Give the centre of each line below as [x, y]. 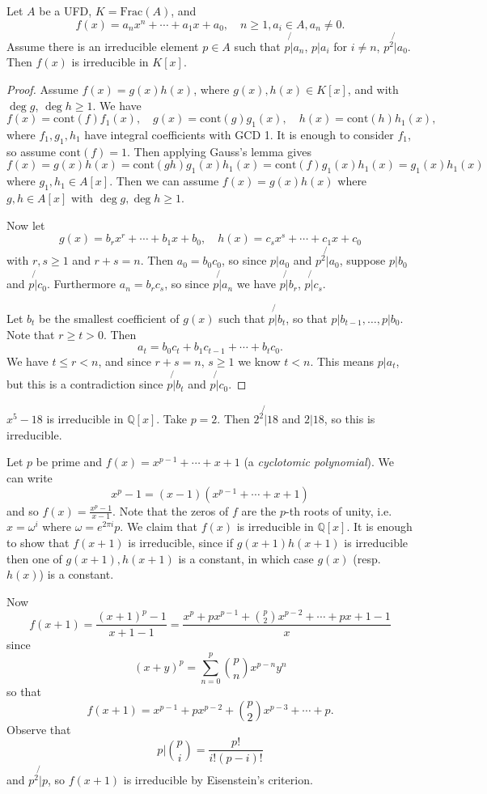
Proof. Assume [42, 89]
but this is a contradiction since [85, 384]
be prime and [69, 462]
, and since [125, 361]
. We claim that [159, 527]
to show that [38, 543]
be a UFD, [66, 11]
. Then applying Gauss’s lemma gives [219, 151]
